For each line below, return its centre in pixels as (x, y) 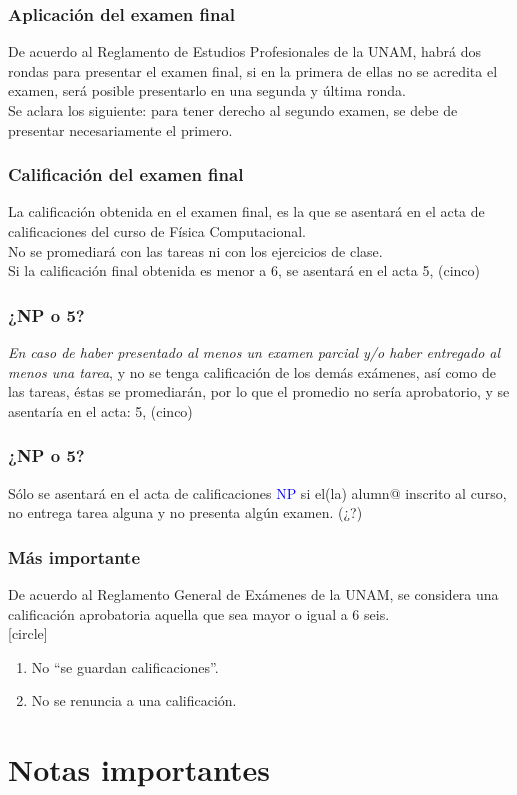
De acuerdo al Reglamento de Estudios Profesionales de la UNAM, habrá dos (244, 51)
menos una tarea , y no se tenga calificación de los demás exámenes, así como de (252, 371)
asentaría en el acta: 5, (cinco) (100, 410)
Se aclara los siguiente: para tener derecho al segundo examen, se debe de (233, 110)
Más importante (74, 556)
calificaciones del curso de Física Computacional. (157, 231)
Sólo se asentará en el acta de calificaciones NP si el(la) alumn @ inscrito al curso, (257, 492)
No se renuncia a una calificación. (134, 700)
